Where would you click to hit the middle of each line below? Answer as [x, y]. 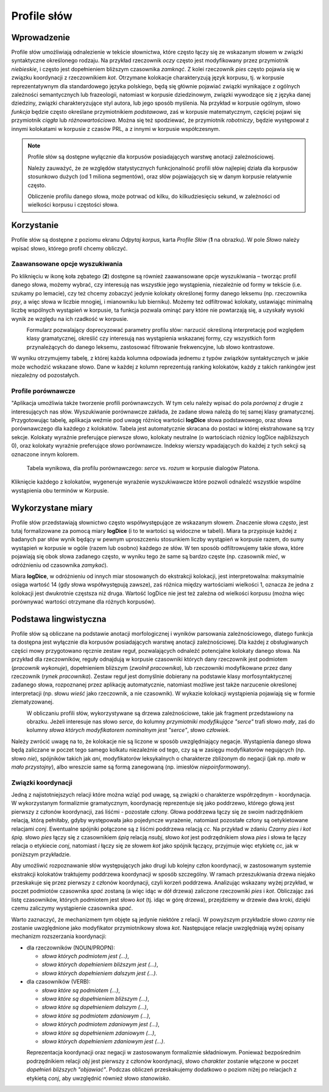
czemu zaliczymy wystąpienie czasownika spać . [72, 908]
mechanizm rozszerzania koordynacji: [59, 936]
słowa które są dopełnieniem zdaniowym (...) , [99, 1033]
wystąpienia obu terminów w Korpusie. [60, 490]
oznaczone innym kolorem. [45, 454]
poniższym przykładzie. [41, 854]
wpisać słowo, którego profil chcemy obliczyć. [69, 248]
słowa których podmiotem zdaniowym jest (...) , [101, 1024]
